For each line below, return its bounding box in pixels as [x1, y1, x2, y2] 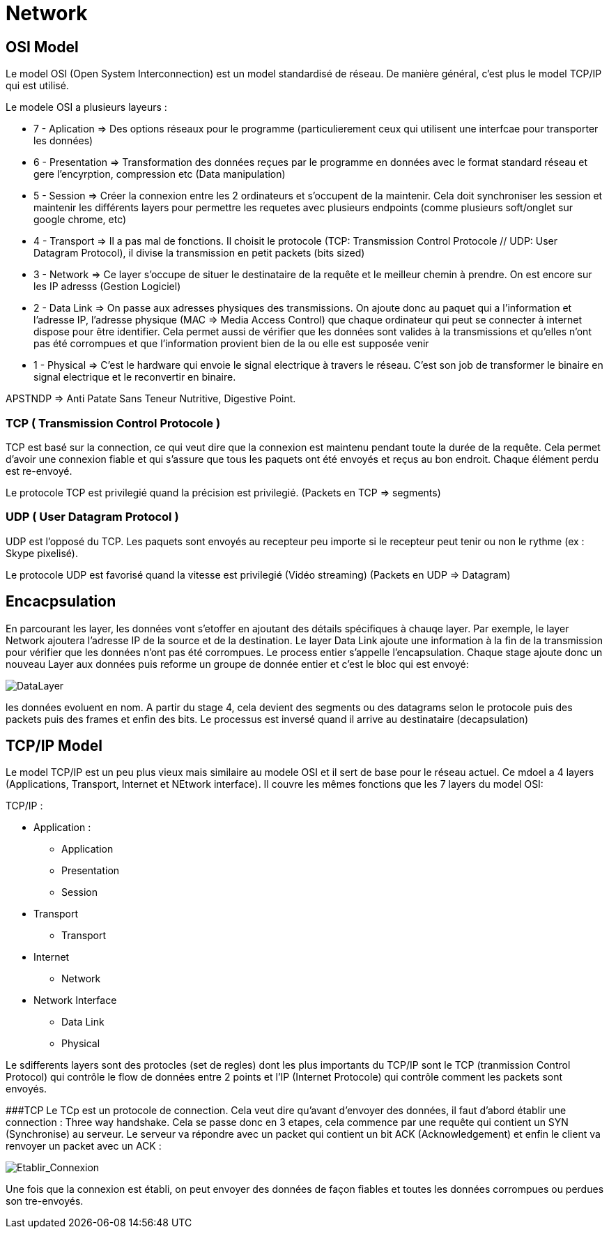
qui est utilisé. [6, 79, 69, 92]
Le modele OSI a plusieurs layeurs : [6, 101, 167, 114]
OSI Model [6, 38, 79, 56]
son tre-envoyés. [6, 1195, 84, 1208]
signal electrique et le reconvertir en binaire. [33, 371, 236, 383]
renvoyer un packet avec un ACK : [6, 1140, 162, 1152]
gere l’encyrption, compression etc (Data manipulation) [33, 168, 286, 181]
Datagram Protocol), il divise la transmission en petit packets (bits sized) [33, 247, 365, 259]
